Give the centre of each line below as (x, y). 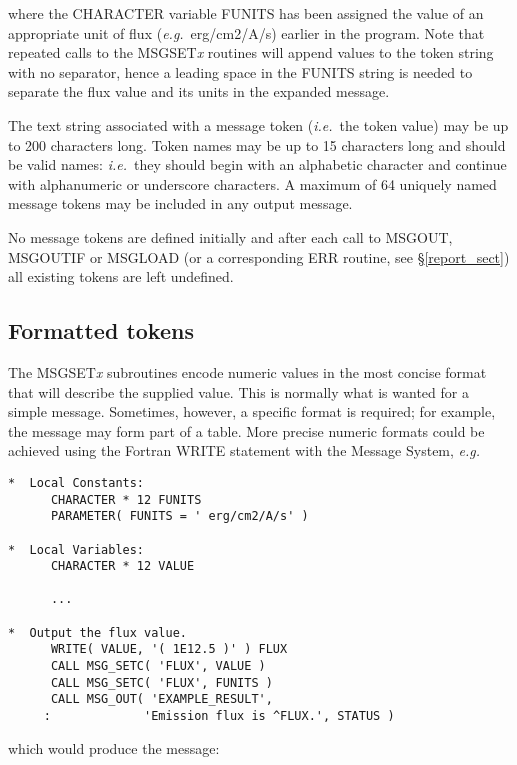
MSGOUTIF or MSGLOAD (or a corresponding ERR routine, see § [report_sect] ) (259, 256)
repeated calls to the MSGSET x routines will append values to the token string (251, 52)
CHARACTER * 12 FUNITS (126, 499)
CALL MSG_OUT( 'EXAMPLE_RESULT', (161, 699)
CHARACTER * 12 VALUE (122, 566)
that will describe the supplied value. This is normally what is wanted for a (238, 391)
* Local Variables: (76, 549)
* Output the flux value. (97, 632)
